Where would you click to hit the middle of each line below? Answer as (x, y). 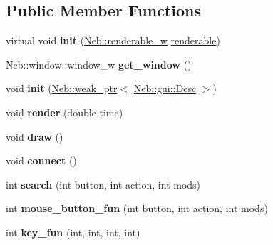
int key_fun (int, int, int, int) (73, 232)
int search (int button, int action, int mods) (103, 184)
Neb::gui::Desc (165, 88)
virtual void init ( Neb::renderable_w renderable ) (113, 40)
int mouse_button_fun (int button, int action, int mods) (137, 208)
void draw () (35, 136)
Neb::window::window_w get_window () (99, 64)
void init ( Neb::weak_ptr (62, 88)
